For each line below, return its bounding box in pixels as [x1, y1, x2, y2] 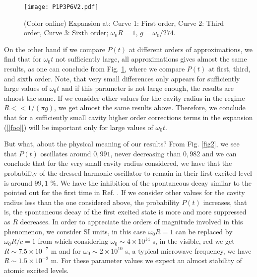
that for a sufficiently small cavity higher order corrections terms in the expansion [4, 112, 253, 122]
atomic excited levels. [4, 265, 69, 275]
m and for [51, 245, 81, 256]
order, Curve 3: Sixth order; [24, 27, 109, 38]
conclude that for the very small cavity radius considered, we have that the [4, 158, 232, 168]
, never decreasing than [110, 148, 181, 158]
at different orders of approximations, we [128, 44, 253, 54]
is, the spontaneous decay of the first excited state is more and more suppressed [4, 207, 247, 217]
